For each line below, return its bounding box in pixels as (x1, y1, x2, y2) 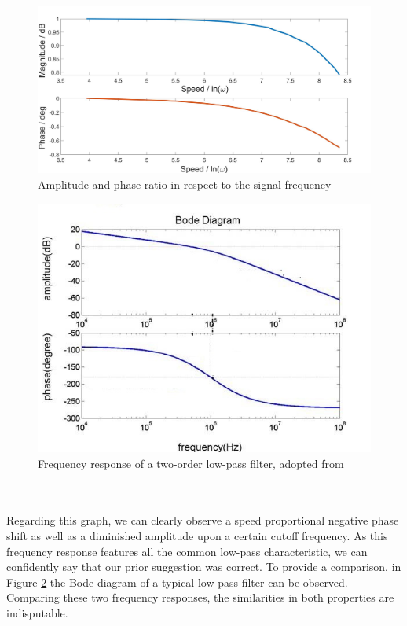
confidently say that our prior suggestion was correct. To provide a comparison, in (6, 558, 401, 575)
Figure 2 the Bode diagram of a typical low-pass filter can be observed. (6, 573, 348, 590)
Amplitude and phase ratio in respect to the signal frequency (38, 176, 332, 192)
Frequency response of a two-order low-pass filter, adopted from (38, 455, 344, 471)
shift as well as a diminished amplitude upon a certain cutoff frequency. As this (6, 528, 388, 544)
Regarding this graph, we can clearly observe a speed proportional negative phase (6, 512, 399, 528)
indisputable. (6, 605, 68, 621)
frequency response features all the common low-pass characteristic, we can (6, 543, 368, 559)
